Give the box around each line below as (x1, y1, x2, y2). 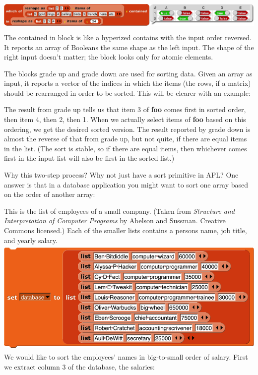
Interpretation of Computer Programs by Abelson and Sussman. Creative (4, 215, 226, 226)
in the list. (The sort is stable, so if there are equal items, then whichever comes (4, 143, 247, 153)
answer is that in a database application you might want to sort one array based (4, 179, 249, 189)
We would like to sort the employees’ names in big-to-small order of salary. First (4, 351, 248, 362)
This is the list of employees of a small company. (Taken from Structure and (4, 205, 235, 216)
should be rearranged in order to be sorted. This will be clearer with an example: (4, 87, 251, 98)
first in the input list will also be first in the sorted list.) (4, 153, 175, 163)
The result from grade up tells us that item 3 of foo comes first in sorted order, (4, 104, 246, 115)
